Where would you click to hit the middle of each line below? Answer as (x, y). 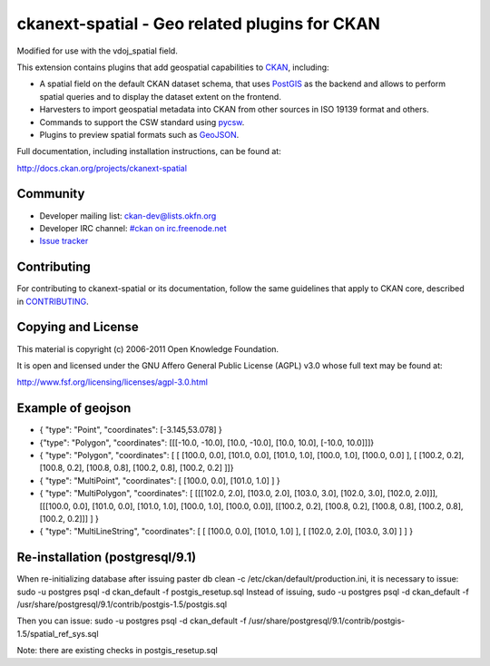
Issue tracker (64, 241)
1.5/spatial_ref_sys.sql (58, 633)
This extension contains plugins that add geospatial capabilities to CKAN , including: (173, 67)
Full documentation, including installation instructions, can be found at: (149, 152)
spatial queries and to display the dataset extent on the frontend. (160, 96)
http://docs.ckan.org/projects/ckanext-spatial (102, 168)
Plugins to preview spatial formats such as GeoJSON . (139, 134)
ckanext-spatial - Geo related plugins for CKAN (199, 24)
